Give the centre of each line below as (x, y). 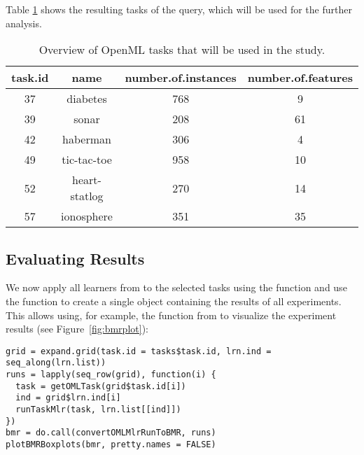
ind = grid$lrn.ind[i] (68, 398)
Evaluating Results (75, 258)
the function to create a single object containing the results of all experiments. (174, 301)
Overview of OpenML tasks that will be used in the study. (182, 50)
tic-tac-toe (87, 160)
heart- (87, 180)
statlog (87, 196)
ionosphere (87, 216)
